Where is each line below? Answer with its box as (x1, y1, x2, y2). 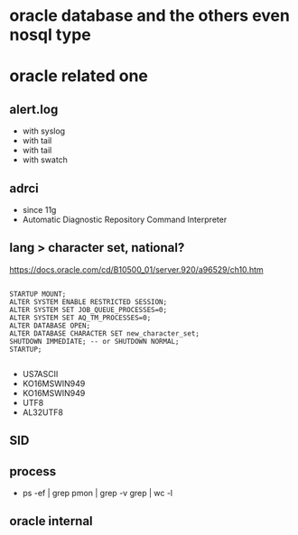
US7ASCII (22, 368, 59, 379)
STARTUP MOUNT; (9, 290, 67, 299)
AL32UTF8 (22, 407, 63, 418)
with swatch (22, 154, 68, 165)
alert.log (9, 101, 59, 117)
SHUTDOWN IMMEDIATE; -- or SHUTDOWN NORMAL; (9, 337, 180, 346)
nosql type (9, 24, 92, 45)
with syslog (22, 125, 66, 136)
